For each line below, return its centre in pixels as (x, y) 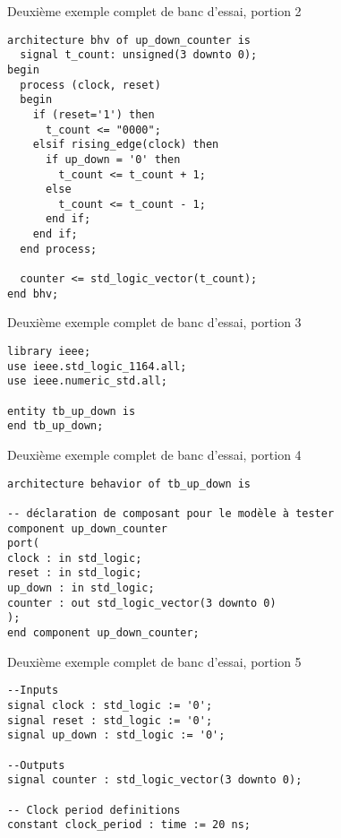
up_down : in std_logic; (81, 588)
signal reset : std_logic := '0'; (110, 720)
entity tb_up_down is (72, 411)
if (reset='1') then (94, 114)
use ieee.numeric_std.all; (87, 381)
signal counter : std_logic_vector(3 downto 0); (155, 780)
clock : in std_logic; (75, 558)
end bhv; (33, 294)
